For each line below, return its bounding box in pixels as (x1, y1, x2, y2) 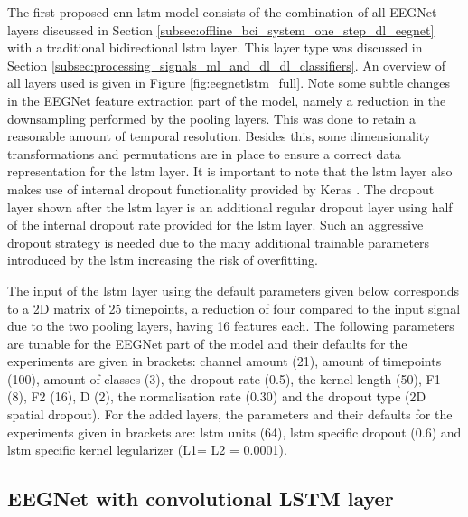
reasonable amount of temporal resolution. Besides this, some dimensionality (7, 127, 431, 146)
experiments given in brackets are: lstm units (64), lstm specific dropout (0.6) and (7, 422, 462, 441)
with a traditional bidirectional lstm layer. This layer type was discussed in (7, 38, 423, 57)
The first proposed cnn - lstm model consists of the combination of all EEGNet (7, 3, 437, 21)
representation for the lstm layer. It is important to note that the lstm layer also (7, 162, 453, 181)
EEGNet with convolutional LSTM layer (7, 484, 394, 512)
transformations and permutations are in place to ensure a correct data (7, 144, 401, 163)
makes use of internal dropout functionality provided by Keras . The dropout (7, 179, 435, 198)
